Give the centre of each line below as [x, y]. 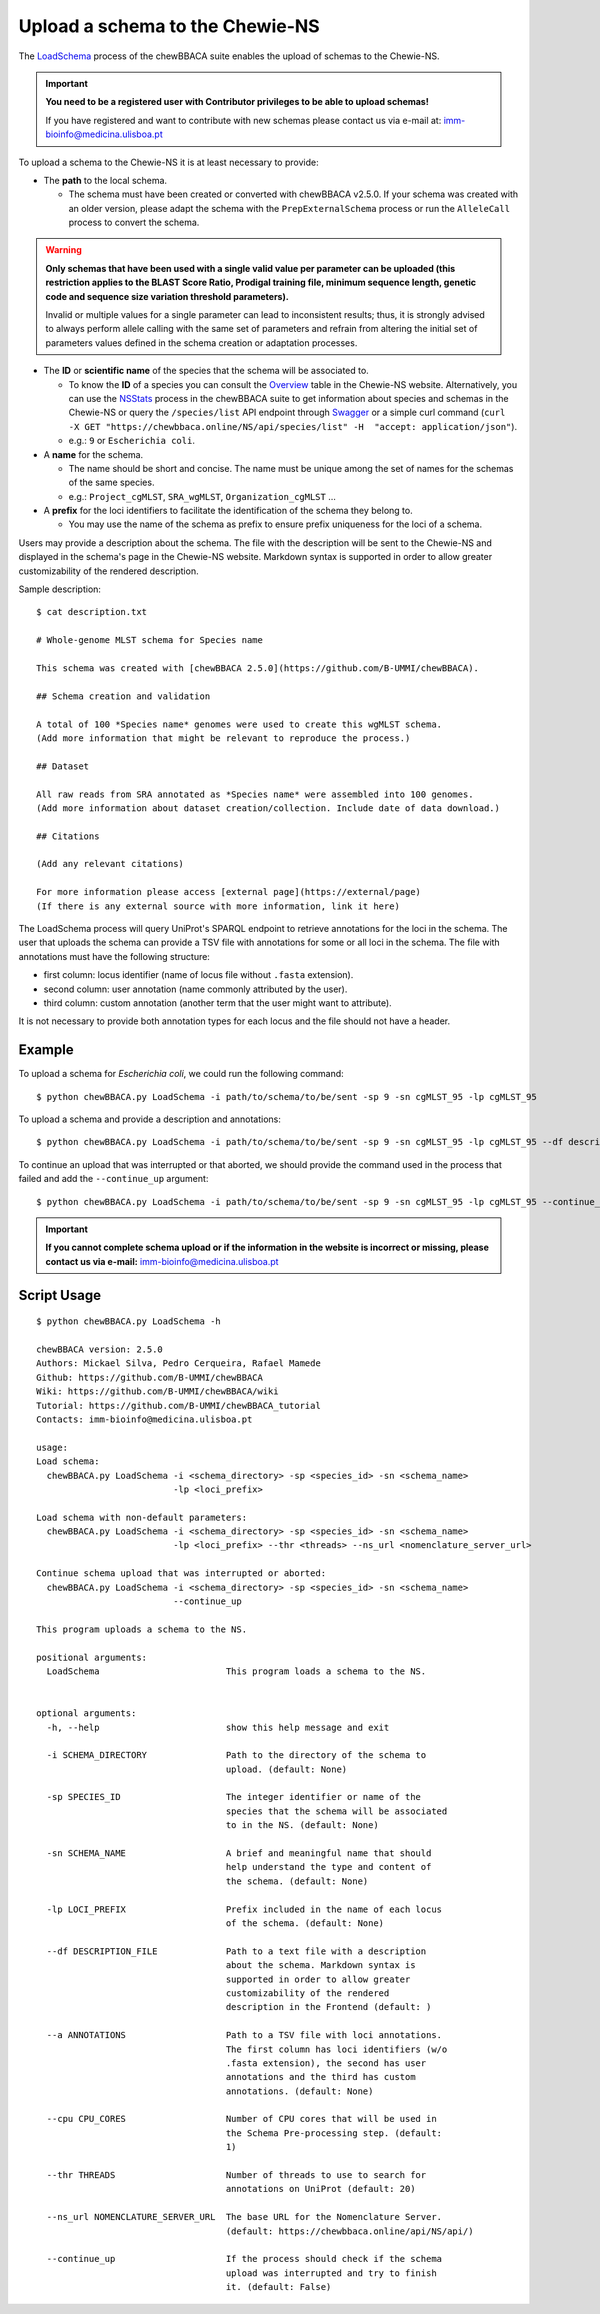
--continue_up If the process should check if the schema [244, 2259]
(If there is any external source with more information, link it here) [218, 906]
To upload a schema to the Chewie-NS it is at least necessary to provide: [168, 162]
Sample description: [60, 589]
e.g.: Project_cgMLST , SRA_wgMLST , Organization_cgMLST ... [202, 496]
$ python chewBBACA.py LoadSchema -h [129, 1321]
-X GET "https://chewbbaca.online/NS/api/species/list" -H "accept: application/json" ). [293, 426]
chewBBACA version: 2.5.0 [100, 1349]
